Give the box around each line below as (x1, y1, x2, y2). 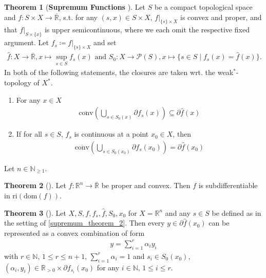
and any (165, 207, 191, 218)
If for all (16, 128, 43, 139)
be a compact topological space (154, 2, 253, 12)
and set (93, 37, 117, 48)
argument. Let (4, 37, 49, 48)
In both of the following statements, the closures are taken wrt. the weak (4, 67, 234, 78)
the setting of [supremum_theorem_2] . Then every (4, 217, 165, 228)
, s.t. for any (59, 11, 98, 22)
